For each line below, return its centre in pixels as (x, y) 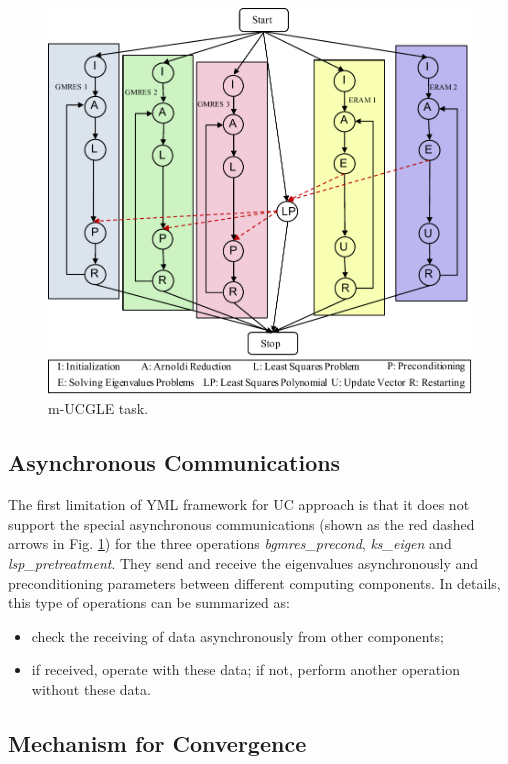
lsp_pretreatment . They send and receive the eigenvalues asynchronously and (243, 563)
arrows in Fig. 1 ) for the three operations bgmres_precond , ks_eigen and (230, 543)
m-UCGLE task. (98, 408)
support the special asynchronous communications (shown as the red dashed (241, 523)
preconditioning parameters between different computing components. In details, (254, 582)
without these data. (91, 689)
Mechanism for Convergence (157, 742)
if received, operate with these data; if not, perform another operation (245, 669)
